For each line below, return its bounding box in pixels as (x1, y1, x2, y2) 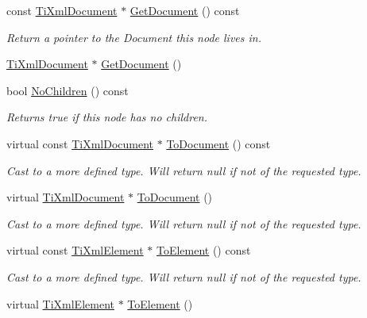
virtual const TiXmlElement (6, 242, 144, 259)
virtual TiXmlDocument (6, 189, 125, 205)
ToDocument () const (166, 135, 271, 151)
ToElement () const (156, 242, 251, 259)
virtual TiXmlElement (6, 295, 114, 312)
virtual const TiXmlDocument (6, 135, 154, 151)
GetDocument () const (129, 2, 240, 18)
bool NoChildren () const (6, 82, 129, 98)
